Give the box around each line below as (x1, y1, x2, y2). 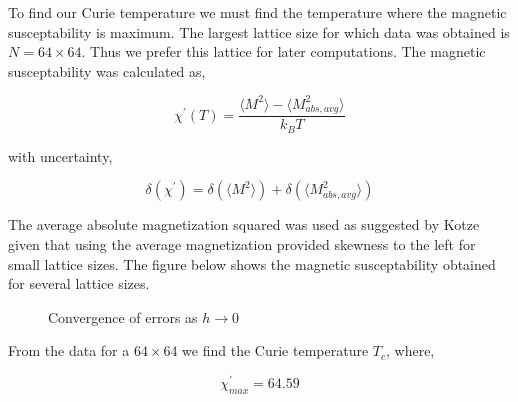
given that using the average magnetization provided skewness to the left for (8, 234, 476, 254)
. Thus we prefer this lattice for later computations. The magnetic (81, 41, 486, 62)
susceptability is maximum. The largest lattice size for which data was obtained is (8, 21, 510, 42)
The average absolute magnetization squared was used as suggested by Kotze (8, 214, 480, 235)
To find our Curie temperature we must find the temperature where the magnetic (8, 2, 507, 22)
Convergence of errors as (48, 306, 198, 327)
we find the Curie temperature (182, 340, 369, 361)
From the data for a (8, 340, 130, 361)
